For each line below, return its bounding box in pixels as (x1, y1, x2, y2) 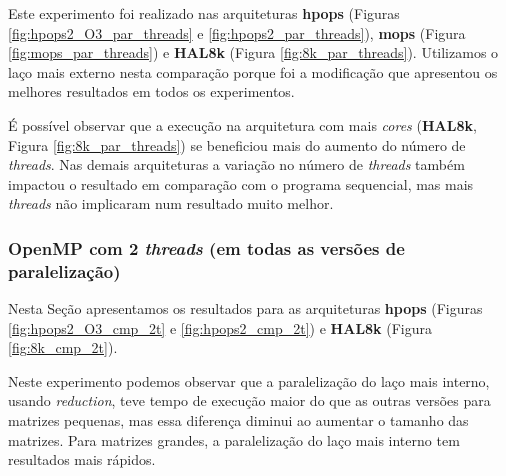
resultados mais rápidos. (8, 449, 156, 470)
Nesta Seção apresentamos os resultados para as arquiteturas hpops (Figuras (8, 298, 483, 319)
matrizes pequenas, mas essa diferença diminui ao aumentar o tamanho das (8, 410, 469, 431)
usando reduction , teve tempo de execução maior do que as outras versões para (8, 390, 491, 411)
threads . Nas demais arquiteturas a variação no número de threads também (8, 154, 465, 175)
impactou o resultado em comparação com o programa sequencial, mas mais (8, 173, 474, 194)
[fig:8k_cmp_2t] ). (8, 337, 118, 358)
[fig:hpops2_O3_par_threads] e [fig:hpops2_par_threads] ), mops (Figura (8, 22, 466, 43)
